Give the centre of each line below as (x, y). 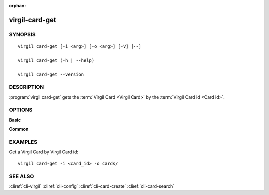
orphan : (18, 6)
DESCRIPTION (27, 87)
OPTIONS (21, 110)
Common (19, 129)
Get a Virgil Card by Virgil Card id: (44, 152)
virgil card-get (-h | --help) (56, 60)
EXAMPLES (23, 142)
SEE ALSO (22, 176)
